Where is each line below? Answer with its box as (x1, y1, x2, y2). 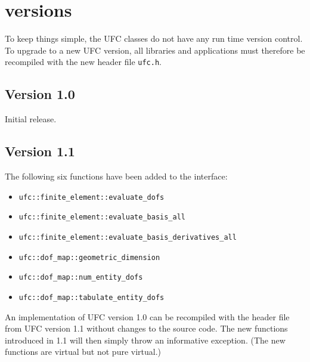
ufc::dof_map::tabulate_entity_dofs (18, 293, 165, 302)
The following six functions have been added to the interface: (5, 169, 228, 182)
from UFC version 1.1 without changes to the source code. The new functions (5, 322, 288, 335)
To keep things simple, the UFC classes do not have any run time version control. (5, 32, 303, 45)
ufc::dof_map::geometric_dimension (18, 253, 160, 262)
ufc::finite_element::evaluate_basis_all (18, 213, 185, 222)
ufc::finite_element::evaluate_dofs (18, 193, 165, 202)
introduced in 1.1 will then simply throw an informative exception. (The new (5, 333, 286, 346)
